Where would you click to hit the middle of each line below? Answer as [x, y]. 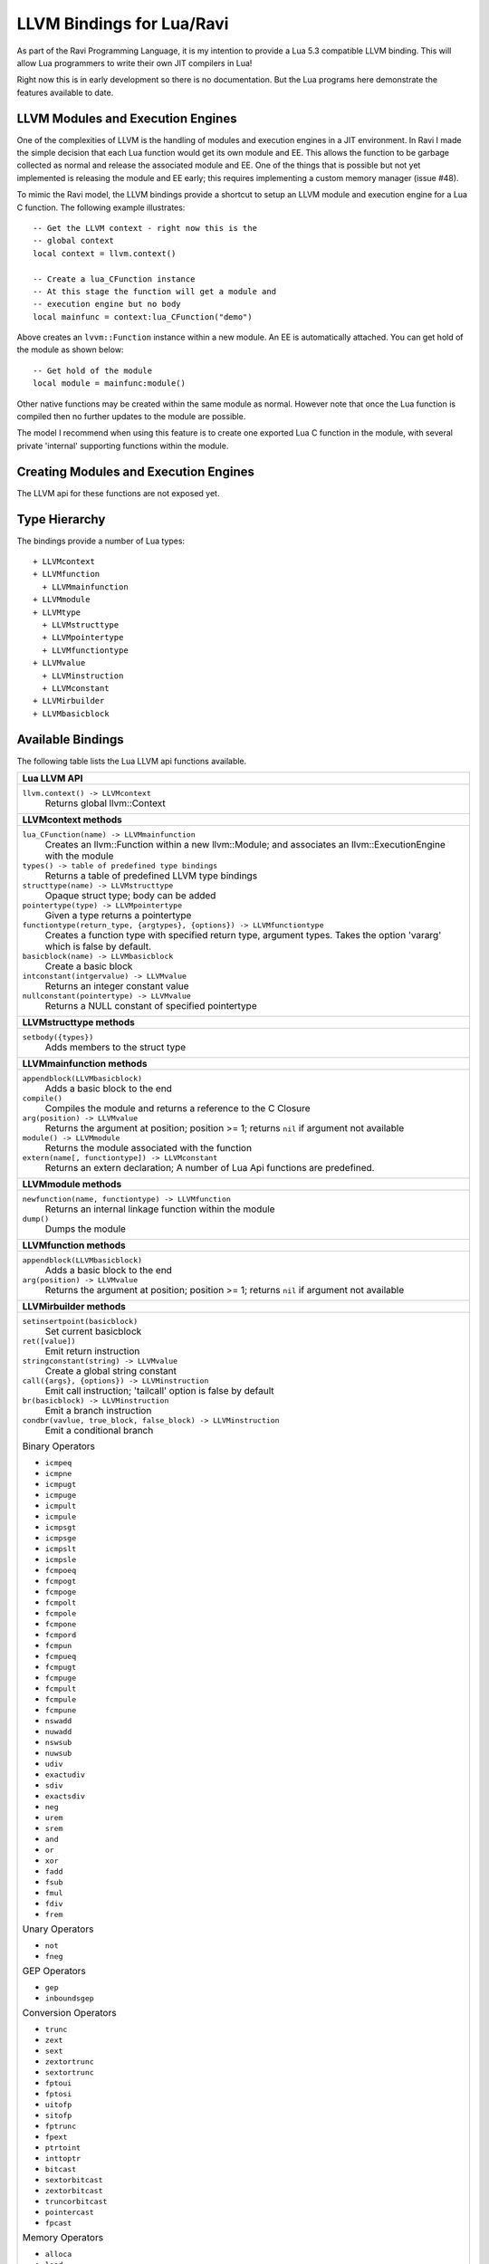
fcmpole [61, 1613]
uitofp [58, 2105]
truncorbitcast [76, 2202]
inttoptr [63, 2158]
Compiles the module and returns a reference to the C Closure [178, 1108]
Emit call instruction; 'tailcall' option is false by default [160, 1391]
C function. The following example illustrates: [101, 207]
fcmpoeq [61, 1571]
